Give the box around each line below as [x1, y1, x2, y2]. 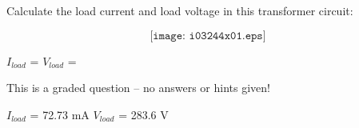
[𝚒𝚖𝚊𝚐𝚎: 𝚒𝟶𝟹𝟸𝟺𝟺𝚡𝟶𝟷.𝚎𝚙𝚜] [150, 30, 266, 42]
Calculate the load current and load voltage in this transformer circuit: [6, 2, 353, 18]
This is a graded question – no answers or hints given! [6, 79, 270, 96]
